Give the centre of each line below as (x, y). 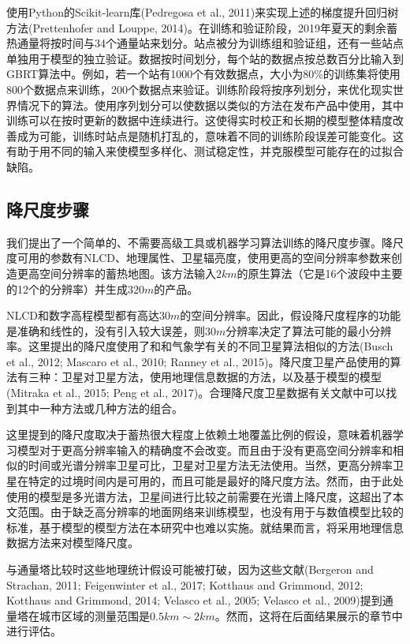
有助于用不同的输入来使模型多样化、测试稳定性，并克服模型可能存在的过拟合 (205, 151)
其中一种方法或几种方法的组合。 (100, 408)
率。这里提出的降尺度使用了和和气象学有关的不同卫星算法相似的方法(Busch (200, 346)
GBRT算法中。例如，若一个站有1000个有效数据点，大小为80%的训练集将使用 (203, 74)
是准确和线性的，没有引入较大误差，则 (106, 330)
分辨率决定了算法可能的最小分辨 (309, 330)
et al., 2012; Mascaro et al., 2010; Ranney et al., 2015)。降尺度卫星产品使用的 (198, 361)
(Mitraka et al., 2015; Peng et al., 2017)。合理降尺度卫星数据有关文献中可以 (196, 393)
